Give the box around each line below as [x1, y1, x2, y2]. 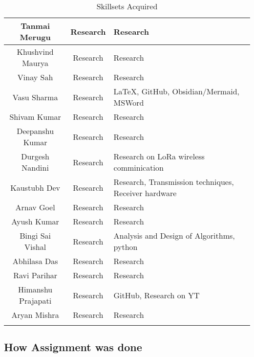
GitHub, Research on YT [113, 289, 200, 301]
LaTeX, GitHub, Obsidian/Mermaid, [113, 86, 239, 97]
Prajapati [19, 295, 52, 306]
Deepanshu [17, 125, 54, 136]
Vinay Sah [17, 71, 53, 83]
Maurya [22, 57, 49, 68]
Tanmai [21, 20, 50, 31]
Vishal [24, 241, 46, 252]
